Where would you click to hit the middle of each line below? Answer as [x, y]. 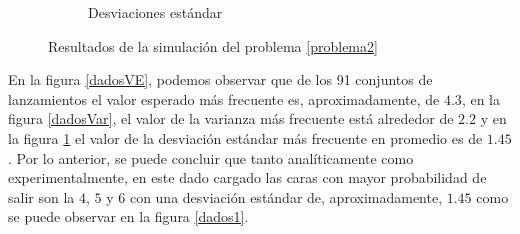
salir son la [41, 196]
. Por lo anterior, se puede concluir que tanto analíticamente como [211, 157]
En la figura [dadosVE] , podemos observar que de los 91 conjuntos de [220, 79]
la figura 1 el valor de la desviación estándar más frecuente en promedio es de [245, 137]
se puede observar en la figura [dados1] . [128, 216]
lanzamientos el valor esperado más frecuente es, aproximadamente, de [224, 98]
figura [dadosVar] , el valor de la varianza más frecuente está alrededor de [231, 118]
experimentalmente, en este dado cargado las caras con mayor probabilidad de [247, 177]
